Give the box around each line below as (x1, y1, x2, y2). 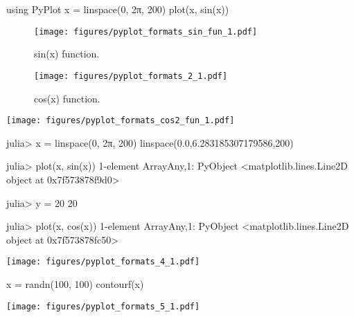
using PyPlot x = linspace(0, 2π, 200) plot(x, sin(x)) (6, 2, 229, 16)
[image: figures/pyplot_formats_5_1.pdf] (6, 301, 200, 311)
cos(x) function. (34, 91, 100, 105)
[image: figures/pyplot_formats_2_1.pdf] (34, 71, 228, 81)
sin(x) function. (34, 46, 100, 61)
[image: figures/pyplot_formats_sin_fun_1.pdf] (34, 26, 258, 37)
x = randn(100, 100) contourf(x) (6, 276, 144, 291)
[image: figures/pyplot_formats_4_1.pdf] (6, 257, 200, 267)
